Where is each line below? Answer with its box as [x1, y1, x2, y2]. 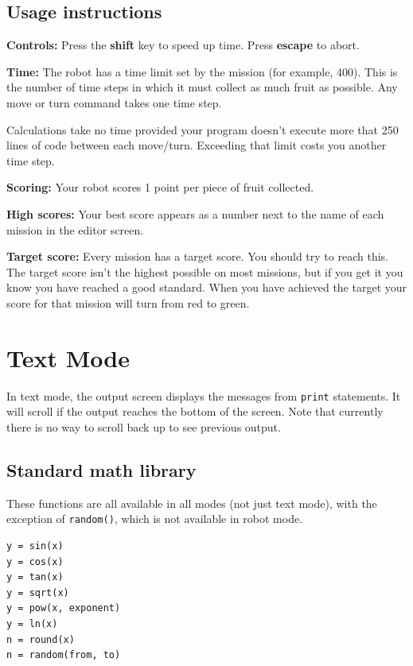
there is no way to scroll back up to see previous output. [6, 418, 281, 435]
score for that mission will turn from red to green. [6, 294, 250, 311]
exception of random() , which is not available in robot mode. [6, 510, 303, 527]
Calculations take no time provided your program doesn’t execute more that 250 [6, 121, 399, 137]
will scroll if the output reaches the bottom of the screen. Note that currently [6, 403, 384, 420]
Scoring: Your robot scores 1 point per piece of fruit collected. [6, 179, 314, 196]
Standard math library [6, 457, 197, 482]
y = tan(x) [6, 571, 64, 583]
